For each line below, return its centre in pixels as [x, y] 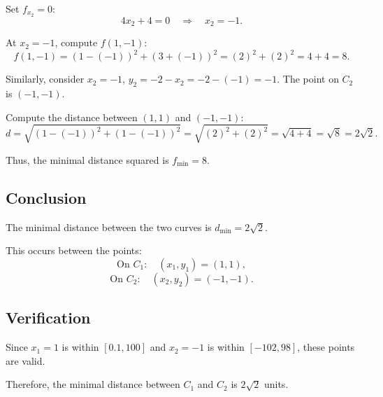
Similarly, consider [45, 79]
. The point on [308, 79]
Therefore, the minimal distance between [93, 384]
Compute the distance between [72, 117]
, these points [326, 347]
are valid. [26, 360]
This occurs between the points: [74, 250]
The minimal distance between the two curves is [109, 227]
